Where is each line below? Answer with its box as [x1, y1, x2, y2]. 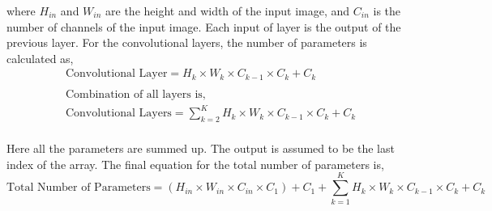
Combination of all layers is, [65, 88, 206, 100]
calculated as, [6, 49, 74, 66]
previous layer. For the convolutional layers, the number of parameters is [6, 34, 367, 51]
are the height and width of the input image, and [105, 2, 350, 19]
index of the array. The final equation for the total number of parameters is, [6, 155, 384, 172]
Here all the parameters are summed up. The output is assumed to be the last [6, 140, 395, 157]
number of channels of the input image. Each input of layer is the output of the [6, 18, 401, 35]
